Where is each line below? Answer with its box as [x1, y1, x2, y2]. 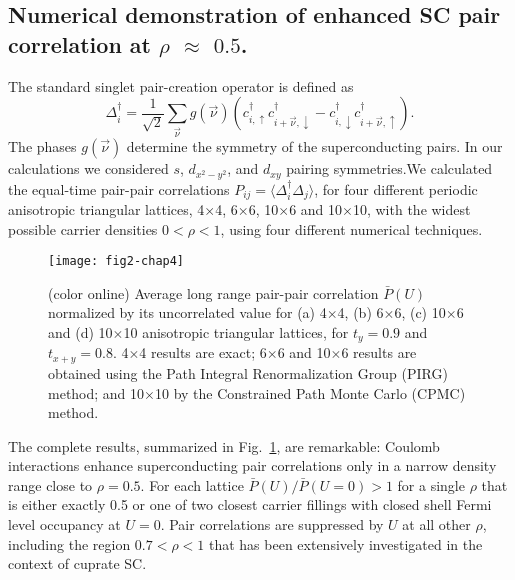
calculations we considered [8, 158, 169, 179]
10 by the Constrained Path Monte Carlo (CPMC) [154, 382, 466, 403]
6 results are [341, 342, 417, 363]
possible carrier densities [8, 218, 158, 239]
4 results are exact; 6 [139, 342, 267, 363]
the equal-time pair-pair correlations [8, 178, 230, 199]
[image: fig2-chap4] [48, 254, 185, 269]
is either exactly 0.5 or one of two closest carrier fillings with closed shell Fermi [8, 494, 492, 515]
